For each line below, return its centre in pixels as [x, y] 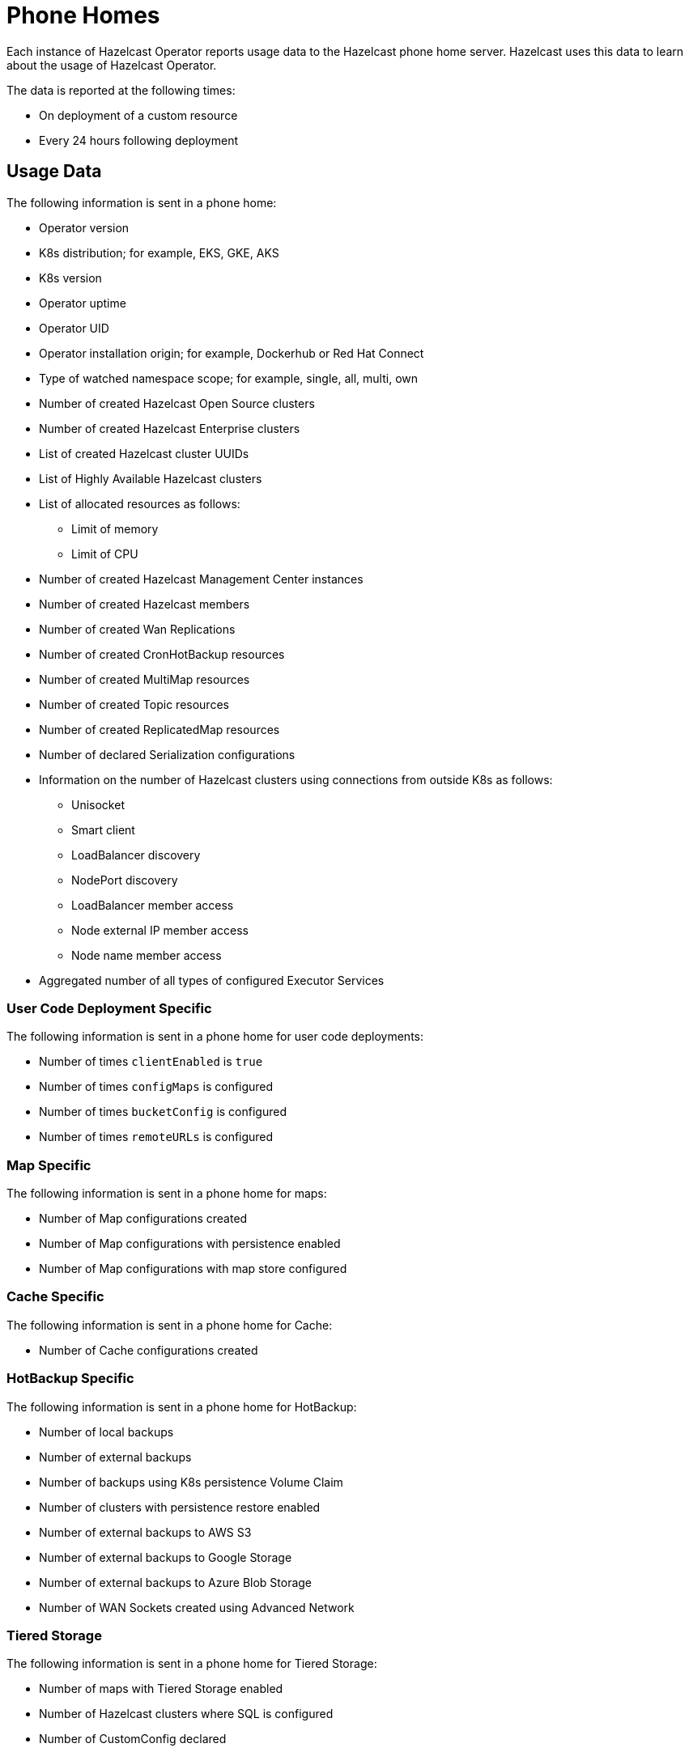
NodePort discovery [125, 880]
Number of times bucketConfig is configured [163, 1112]
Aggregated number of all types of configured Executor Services [212, 980]
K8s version [70, 278]
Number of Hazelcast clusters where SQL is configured [186, 1714]
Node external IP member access [160, 930]
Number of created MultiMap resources [145, 679]
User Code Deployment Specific [109, 1008]
